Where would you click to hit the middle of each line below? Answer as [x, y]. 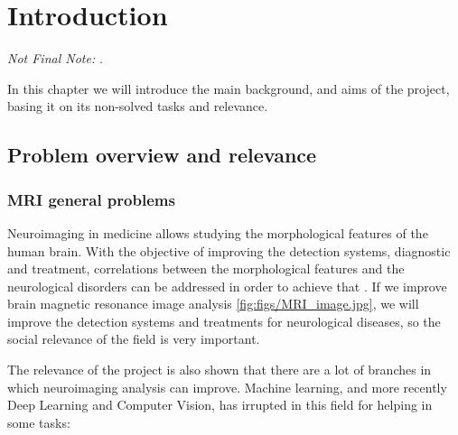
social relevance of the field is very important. [134, 339]
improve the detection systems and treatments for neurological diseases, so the [224, 321]
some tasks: [39, 422]
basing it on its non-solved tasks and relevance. [138, 106]
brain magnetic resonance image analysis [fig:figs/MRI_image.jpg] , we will [213, 304]
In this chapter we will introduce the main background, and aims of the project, [229, 88]
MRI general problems [91, 199]
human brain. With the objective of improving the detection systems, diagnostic [229, 250]
